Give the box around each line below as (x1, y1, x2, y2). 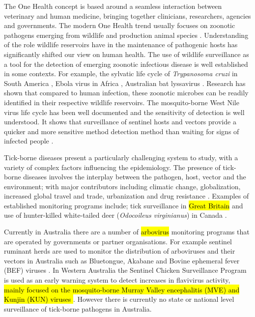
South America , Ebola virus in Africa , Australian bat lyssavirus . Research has (4, 78, 246, 88)
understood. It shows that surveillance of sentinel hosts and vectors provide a (4, 116, 236, 127)
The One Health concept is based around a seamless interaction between (4, 1, 222, 11)
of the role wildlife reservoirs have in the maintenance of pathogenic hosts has (4, 39, 238, 50)
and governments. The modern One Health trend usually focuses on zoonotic (4, 20, 235, 30)
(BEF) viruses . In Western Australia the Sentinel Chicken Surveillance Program (4, 265, 247, 275)
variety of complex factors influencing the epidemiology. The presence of (4, 162, 221, 172)
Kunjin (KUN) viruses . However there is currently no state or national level (4, 294, 234, 304)
